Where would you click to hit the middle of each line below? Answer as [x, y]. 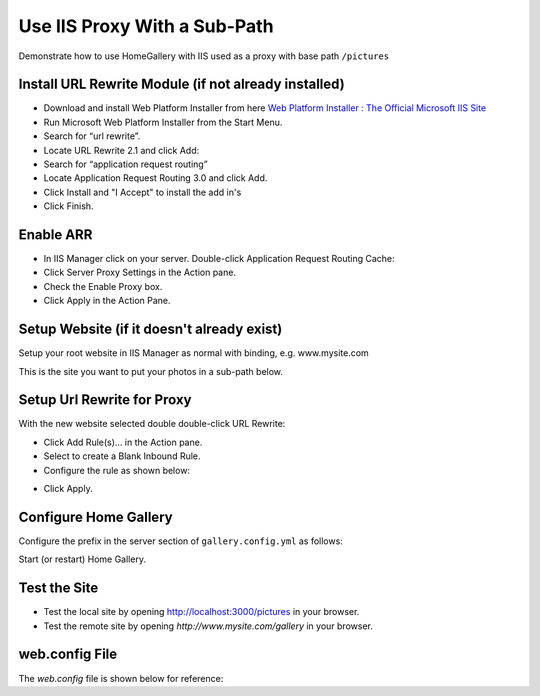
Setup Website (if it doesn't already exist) [150, 329]
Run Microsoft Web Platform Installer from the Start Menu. [163, 122]
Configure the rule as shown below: [116, 470]
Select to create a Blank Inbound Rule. [122, 456]
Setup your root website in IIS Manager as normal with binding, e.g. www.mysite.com [193, 353]
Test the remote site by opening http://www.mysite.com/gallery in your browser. [208, 626]
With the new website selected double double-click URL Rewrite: [152, 424]
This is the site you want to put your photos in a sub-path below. [151, 371]
